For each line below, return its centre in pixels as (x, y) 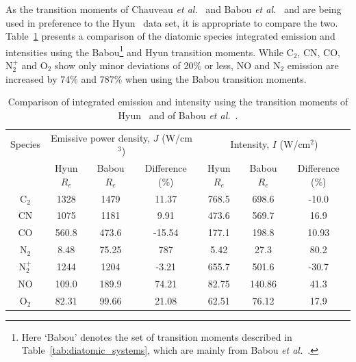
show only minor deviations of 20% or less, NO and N (168, 65)
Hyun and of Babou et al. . (178, 115)
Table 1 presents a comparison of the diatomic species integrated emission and (170, 36)
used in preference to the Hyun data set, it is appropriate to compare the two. (172, 22)
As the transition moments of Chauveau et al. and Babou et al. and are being (174, 9)
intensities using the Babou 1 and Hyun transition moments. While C (150, 51)
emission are (313, 65)
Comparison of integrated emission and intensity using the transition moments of (178, 102)
